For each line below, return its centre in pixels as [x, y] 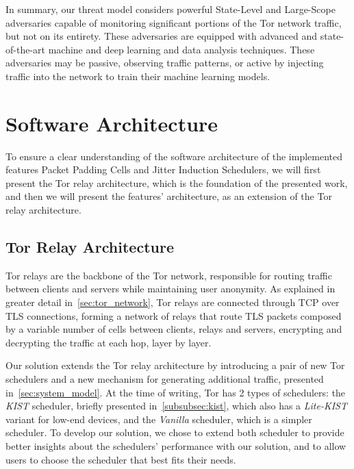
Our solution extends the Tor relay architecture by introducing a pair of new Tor [175, 365]
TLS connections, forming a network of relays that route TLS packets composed [174, 315]
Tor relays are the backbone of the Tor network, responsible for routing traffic [169, 275]
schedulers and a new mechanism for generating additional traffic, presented [165, 379]
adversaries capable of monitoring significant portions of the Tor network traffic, [174, 22]
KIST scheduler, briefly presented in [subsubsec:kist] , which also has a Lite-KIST [177, 406]
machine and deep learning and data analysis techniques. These [181, 49]
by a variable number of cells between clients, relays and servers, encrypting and [174, 329]
